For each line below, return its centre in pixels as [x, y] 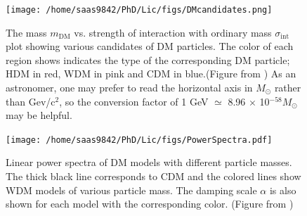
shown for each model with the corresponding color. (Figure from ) [150, 204]
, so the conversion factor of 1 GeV [134, 101]
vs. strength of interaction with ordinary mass [173, 32]
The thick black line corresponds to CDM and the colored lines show [153, 176]
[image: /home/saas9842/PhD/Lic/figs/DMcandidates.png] [139, 10]
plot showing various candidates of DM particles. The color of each [150, 46]
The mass [26, 32]
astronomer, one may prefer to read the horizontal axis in [129, 88]
